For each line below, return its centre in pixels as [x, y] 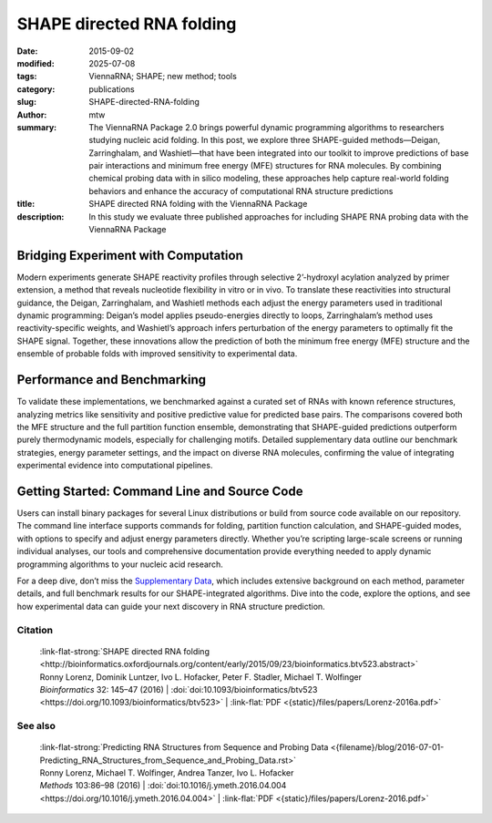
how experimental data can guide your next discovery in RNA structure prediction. [171, 606]
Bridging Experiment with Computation [130, 255]
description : [41, 216]
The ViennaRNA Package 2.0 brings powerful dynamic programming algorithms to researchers [266, 127]
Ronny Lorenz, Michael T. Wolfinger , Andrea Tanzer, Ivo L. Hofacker [167, 773]
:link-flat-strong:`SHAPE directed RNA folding [124, 651]
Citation [35, 630]
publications [112, 89]
